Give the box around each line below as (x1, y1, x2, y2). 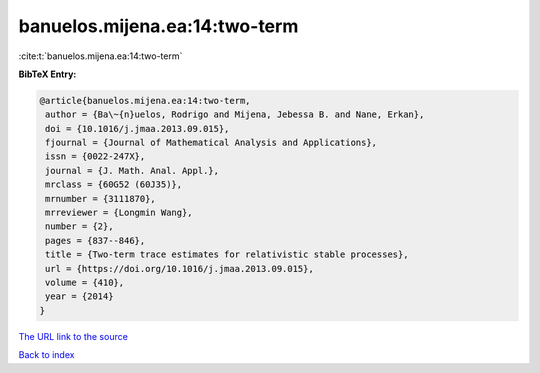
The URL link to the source (18, 330, 129, 342)
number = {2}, (45, 221, 114, 232)
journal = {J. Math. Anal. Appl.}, (45, 165, 220, 176)
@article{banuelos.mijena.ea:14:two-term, (39, 95, 251, 106)
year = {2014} (45, 291, 114, 302)
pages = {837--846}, (45, 235, 146, 246)
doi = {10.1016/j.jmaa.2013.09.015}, (45, 123, 230, 134)
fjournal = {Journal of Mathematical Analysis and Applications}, (45, 137, 378, 149)
